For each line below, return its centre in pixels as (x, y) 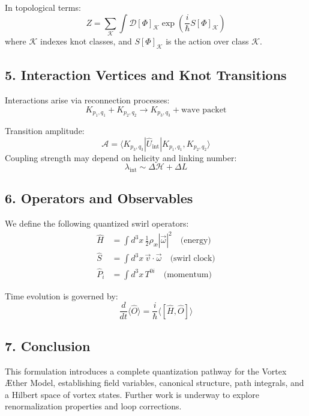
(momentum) (187, 274)
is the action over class (207, 41)
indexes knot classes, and (86, 41)
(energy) (196, 241)
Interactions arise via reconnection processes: (87, 99)
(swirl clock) (193, 259)
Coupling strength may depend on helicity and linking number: (121, 157)
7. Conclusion (48, 345)
